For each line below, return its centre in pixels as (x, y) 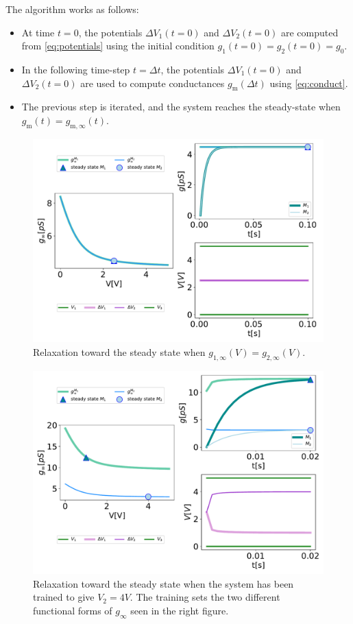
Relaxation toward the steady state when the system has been (163, 583)
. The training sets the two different (205, 597)
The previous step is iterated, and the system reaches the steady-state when (181, 107)
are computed (309, 32)
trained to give (64, 597)
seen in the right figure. (180, 610)
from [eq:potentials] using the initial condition (118, 46)
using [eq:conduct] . (309, 83)
